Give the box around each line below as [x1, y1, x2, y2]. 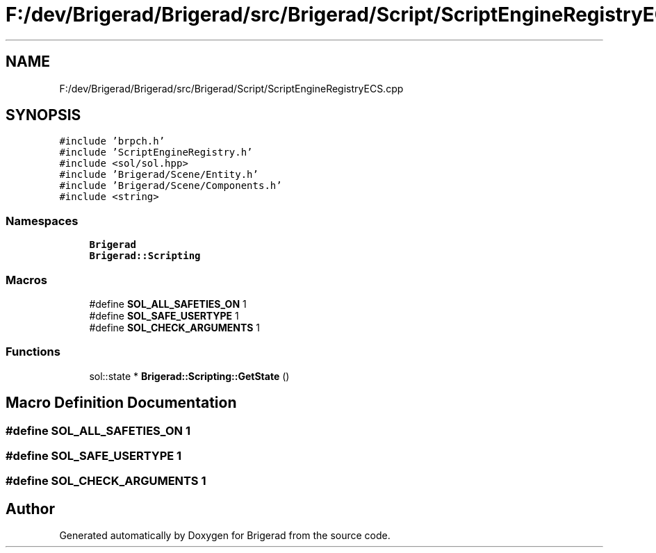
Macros [6, 272, 47, 287]
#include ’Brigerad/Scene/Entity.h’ [59, 169, 259, 181]
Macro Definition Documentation [6, 394, 237, 412]
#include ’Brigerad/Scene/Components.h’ [59, 180, 282, 192]
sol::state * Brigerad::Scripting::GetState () [89, 370, 290, 382]
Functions [6, 345, 60, 359]
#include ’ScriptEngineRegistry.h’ [59, 147, 253, 158]
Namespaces [6, 213, 79, 228]
